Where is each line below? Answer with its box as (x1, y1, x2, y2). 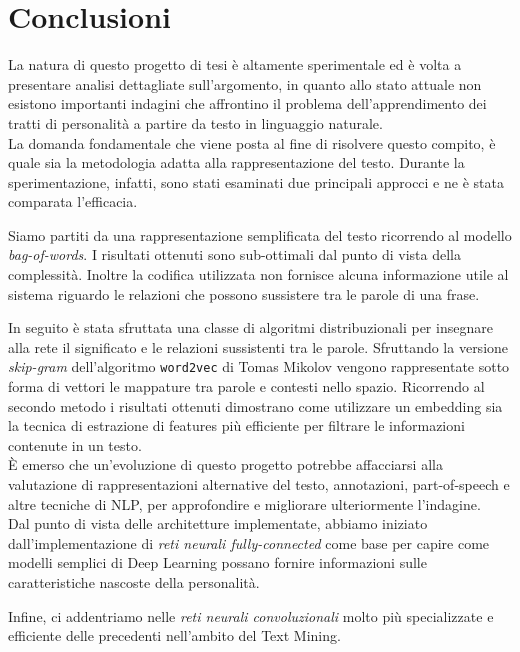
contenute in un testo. (8, 434, 142, 455)
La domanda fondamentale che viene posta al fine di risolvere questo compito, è (8, 132, 496, 153)
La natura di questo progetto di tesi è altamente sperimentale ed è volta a (8, 54, 462, 75)
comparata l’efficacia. (8, 191, 138, 212)
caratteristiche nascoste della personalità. (8, 572, 260, 593)
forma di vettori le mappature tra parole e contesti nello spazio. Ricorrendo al (8, 376, 485, 397)
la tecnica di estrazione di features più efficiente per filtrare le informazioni (8, 415, 465, 436)
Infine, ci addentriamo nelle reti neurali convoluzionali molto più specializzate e (8, 605, 494, 626)
